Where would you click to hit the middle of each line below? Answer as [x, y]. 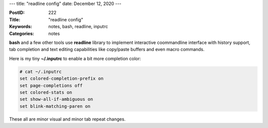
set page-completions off [51, 85]
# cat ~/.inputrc [41, 71]
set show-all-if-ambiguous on [56, 99]
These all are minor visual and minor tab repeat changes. [67, 119]
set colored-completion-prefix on [62, 79]
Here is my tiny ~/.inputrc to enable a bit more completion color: [75, 58]
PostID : [17, 13]
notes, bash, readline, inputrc [78, 27]
